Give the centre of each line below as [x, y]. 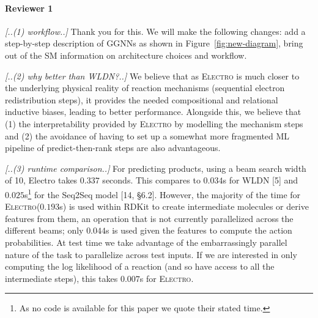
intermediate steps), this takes [61, 278]
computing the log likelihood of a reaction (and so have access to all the [140, 266]
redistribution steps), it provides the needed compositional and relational [142, 99]
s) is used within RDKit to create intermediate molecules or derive [184, 206]
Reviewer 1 [29, 8]
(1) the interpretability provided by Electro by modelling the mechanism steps [154, 123]
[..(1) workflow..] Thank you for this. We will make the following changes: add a [155, 31]
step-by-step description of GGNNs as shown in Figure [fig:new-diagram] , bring [154, 43]
